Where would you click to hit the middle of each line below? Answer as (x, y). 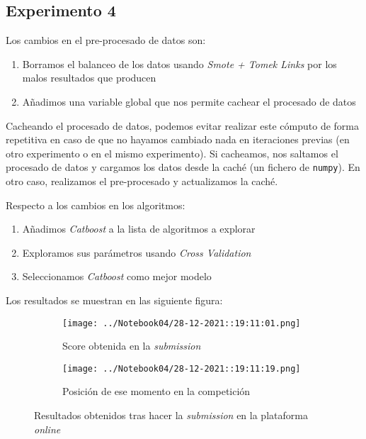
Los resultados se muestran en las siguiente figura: (114, 300)
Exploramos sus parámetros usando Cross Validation (137, 252)
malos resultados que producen (89, 78)
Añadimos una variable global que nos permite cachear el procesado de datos (189, 101)
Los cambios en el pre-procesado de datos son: (106, 40)
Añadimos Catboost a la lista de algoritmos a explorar (139, 229)
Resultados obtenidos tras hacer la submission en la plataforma (171, 415)
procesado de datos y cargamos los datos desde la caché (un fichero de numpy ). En (183, 167)
